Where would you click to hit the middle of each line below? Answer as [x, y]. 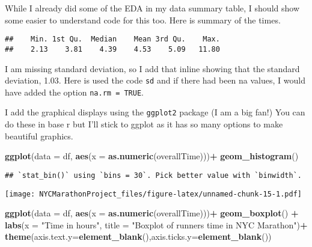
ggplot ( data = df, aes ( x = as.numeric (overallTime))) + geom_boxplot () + [152, 213]
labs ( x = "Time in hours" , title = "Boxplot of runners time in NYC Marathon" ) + [156, 224]
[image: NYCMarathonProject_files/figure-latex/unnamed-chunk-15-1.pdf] [153, 194]
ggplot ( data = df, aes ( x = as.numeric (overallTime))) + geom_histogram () [152, 156]
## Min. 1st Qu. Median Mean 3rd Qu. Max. [112, 39]
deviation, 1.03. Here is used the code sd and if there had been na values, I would [155, 80]
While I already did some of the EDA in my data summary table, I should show [152, 8]
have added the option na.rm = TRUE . [74, 92]
